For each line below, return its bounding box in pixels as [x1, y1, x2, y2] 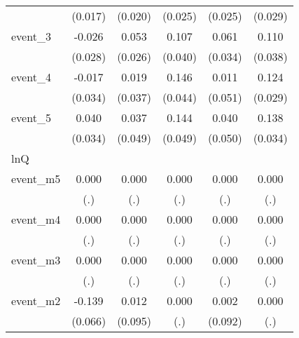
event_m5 [11, 170, 61, 187]
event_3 [11, 28, 51, 44]
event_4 [11, 69, 51, 85]
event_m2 [11, 292, 61, 309]
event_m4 [11, 211, 61, 227]
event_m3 [11, 252, 61, 268]
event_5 [11, 109, 51, 126]
